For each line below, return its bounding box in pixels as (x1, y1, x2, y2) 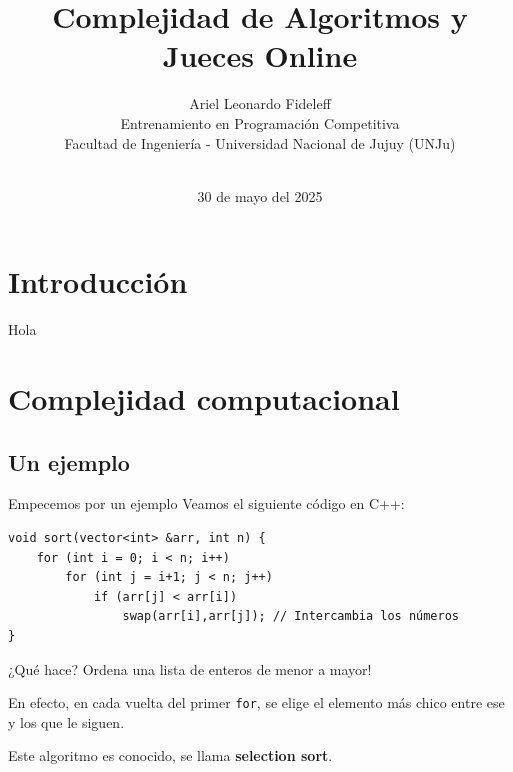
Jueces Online (162, 35, 358, 76)
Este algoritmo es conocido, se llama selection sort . (8, 745, 333, 766)
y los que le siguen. (8, 711, 125, 732)
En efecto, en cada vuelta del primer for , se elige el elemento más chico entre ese (8, 692, 505, 713)
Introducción (8, 261, 188, 302)
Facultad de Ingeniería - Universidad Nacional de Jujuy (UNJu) (64, 132, 456, 153)
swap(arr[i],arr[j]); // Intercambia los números (122, 609, 460, 624)
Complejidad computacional (8, 378, 400, 418)
